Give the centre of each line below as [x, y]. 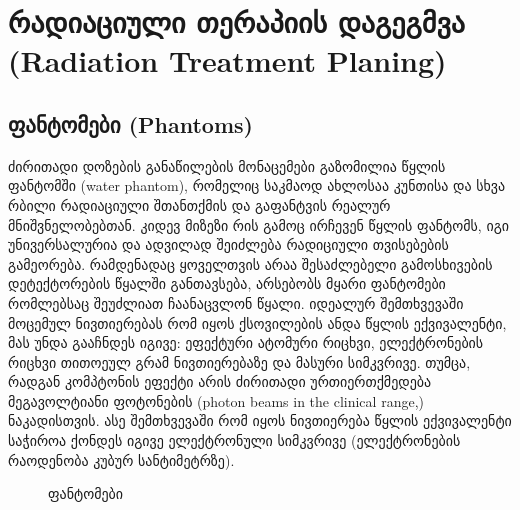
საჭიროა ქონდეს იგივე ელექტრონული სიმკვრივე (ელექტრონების [234, 440]
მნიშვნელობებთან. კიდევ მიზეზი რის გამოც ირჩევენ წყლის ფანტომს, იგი [259, 224]
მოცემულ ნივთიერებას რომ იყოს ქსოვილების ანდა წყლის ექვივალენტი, [257, 322]
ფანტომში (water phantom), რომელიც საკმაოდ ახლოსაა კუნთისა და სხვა [257, 185]
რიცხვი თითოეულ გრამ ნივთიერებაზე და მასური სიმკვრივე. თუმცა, [239, 361]
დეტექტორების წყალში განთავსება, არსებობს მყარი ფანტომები [227, 283]
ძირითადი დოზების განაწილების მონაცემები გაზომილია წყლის [227, 165]
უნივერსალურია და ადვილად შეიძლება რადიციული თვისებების [228, 244]
